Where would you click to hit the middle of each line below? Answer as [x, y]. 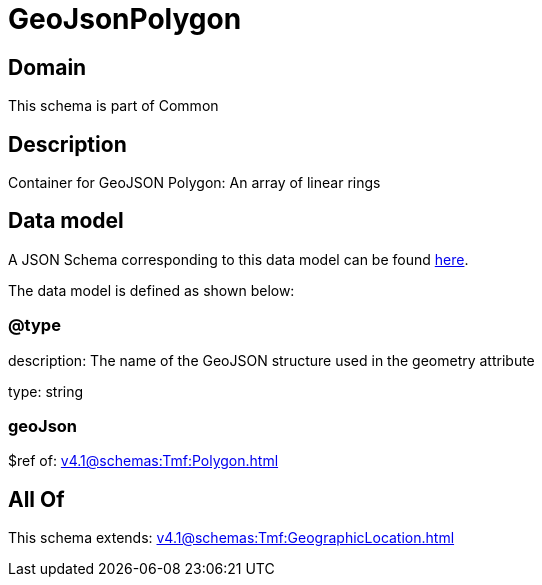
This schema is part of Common [113, 106]
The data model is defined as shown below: [151, 290]
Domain [47, 67]
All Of [36, 499]
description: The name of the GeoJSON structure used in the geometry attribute [271, 360]
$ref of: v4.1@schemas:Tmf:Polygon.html [143, 461]
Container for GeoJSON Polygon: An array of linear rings [194, 183]
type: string [46, 391]
